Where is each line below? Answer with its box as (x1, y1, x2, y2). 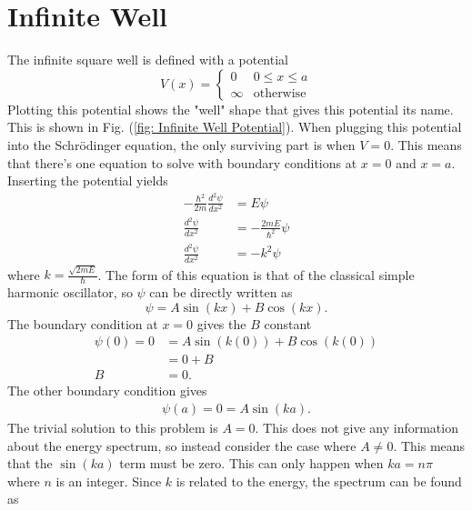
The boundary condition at (7, 314, 158, 333)
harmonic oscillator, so (7, 283, 133, 302)
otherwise (253, 87, 306, 101)
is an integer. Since (55, 471, 162, 490)
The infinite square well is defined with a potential (7, 50, 288, 69)
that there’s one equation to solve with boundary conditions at (7, 153, 357, 172)
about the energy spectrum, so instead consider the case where (7, 436, 357, 455)
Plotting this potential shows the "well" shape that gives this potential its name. (7, 99, 454, 118)
